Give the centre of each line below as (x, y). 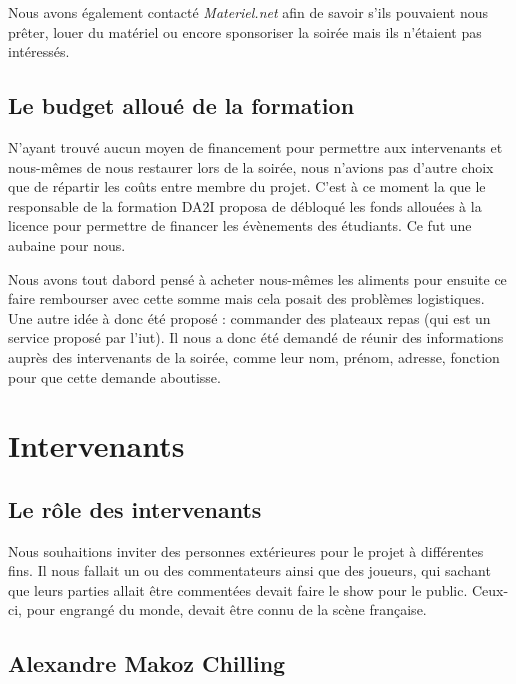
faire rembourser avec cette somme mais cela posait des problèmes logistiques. (246, 298)
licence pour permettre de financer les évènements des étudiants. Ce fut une (240, 225)
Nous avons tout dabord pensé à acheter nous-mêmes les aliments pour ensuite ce (257, 278)
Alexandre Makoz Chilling (147, 663)
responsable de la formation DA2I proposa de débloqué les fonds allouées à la (245, 205)
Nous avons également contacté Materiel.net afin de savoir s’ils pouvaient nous (248, 12)
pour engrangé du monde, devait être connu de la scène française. (226, 609)
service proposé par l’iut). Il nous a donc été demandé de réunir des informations (256, 337)
